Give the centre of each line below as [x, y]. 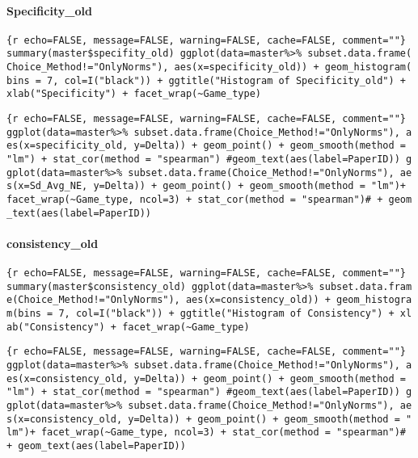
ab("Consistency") [56, 327]
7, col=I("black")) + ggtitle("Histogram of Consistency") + [226, 314]
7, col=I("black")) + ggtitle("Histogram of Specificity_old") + [226, 80]
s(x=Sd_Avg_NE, [47, 186]
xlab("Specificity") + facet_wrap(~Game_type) [134, 94]
